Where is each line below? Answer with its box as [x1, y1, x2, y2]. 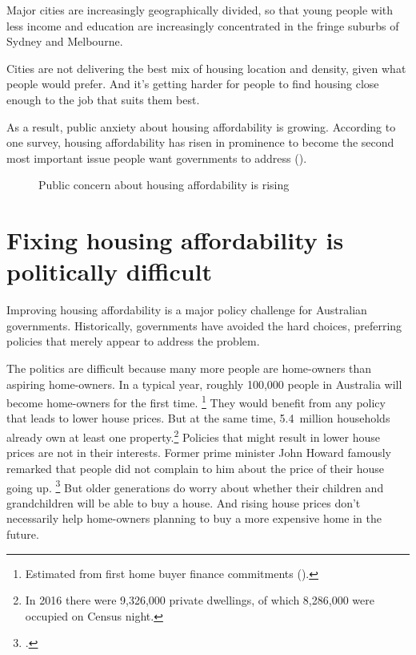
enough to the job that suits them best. [6, 91, 200, 107]
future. [6, 525, 39, 542]
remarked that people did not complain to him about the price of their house [6, 459, 384, 476]
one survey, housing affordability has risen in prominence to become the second [6, 134, 394, 151]
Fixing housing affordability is [6, 224, 344, 257]
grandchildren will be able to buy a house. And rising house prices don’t [6, 494, 361, 511]
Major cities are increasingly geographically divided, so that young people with [6, 2, 394, 18]
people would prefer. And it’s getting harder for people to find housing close [6, 75, 379, 92]
